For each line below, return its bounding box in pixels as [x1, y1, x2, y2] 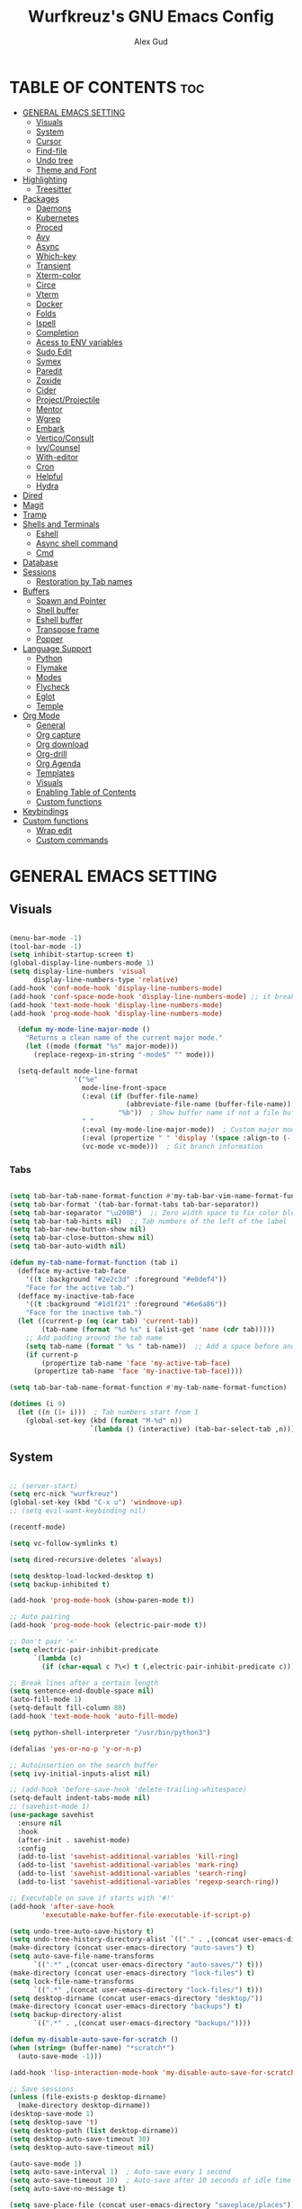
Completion [35, 327, 79, 338]
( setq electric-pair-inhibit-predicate [9, 1645, 159, 1654]
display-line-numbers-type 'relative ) [32, 976, 179, 985]
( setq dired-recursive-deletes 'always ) [9, 1555, 164, 1564]
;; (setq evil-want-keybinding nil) [9, 1506, 147, 1515]
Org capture [35, 729, 81, 740]
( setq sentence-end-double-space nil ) [9, 1686, 155, 1695]
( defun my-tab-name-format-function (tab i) [9, 1259, 179, 1268]
